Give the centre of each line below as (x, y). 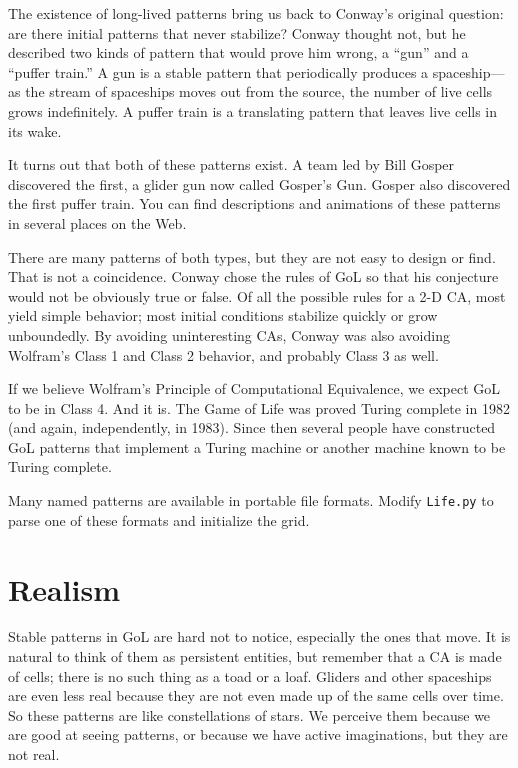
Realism (64, 588)
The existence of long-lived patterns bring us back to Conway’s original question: (256, 13)
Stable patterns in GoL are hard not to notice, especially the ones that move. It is (259, 636)
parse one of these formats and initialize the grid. (159, 519)
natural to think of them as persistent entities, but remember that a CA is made (255, 656)
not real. (34, 754)
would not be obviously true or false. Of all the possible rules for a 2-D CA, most (257, 295)
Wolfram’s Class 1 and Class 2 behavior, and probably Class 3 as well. (223, 354)
